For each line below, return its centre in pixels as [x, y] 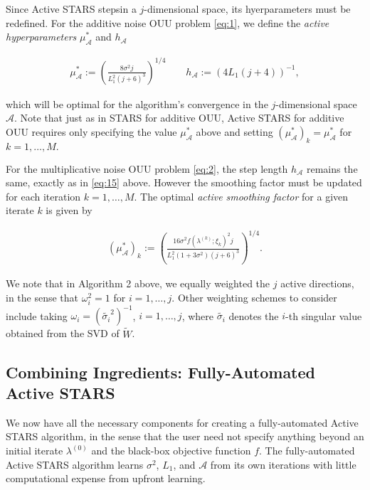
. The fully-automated [307, 451]
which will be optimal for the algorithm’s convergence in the [137, 103]
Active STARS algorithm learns [75, 464]
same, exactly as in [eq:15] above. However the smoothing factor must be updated [184, 182]
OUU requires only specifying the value [91, 131]
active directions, [317, 283]
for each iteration [43, 196]
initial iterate [35, 451]
